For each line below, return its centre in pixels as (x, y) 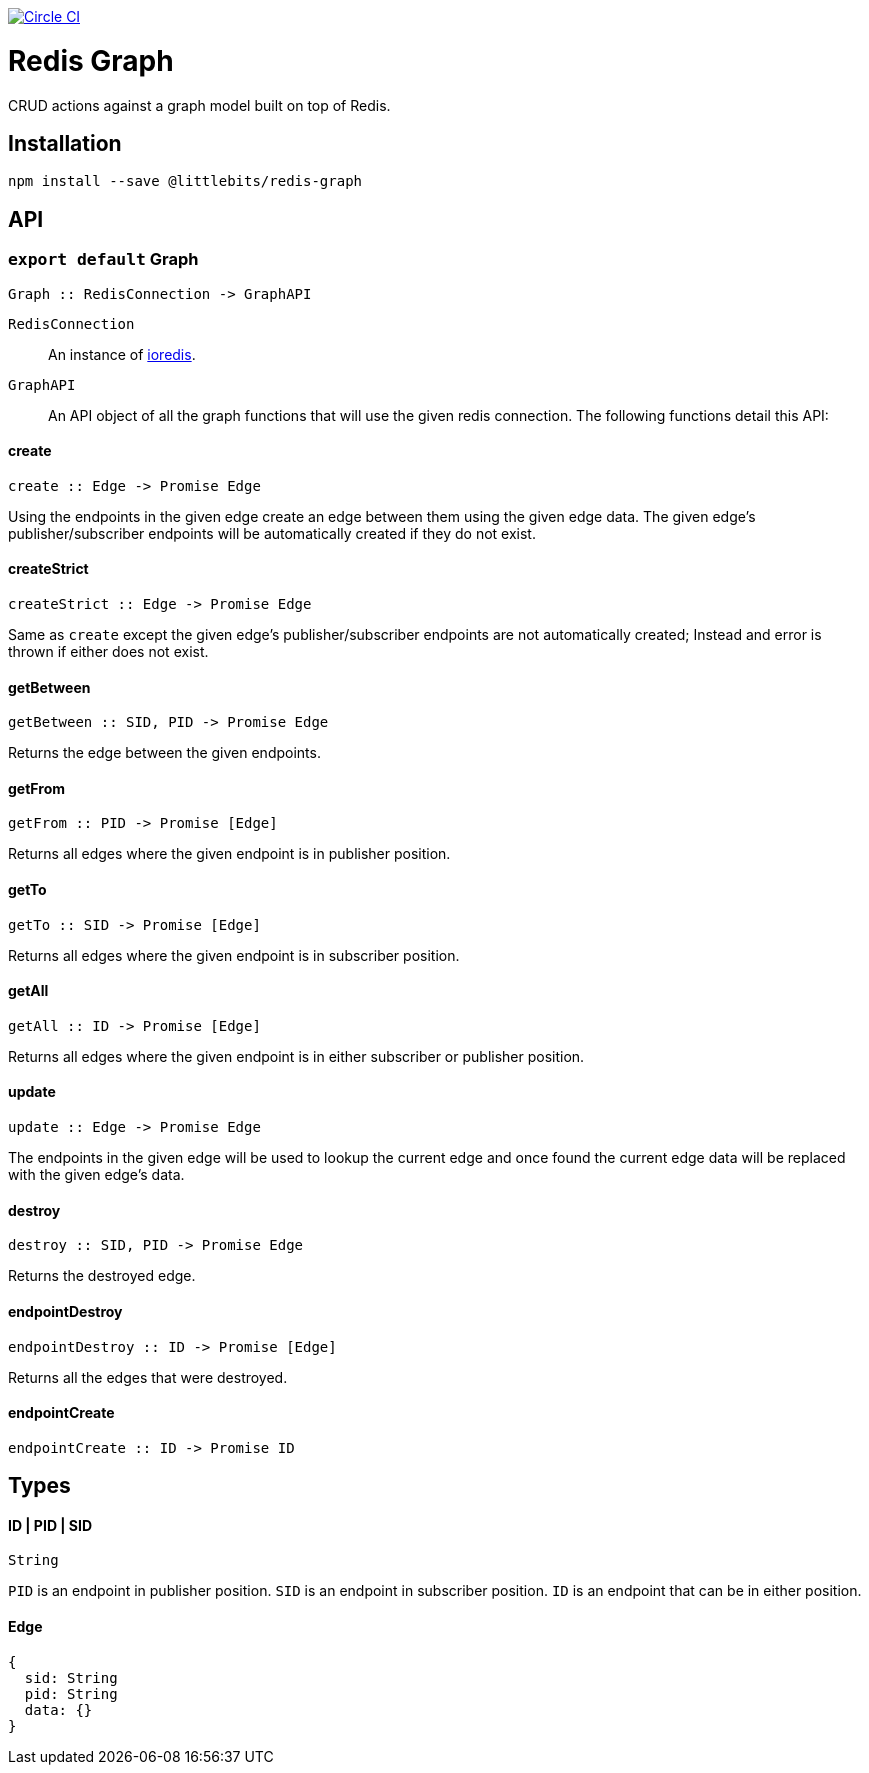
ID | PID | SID (50, 1525)
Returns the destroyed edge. (102, 1276)
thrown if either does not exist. (108, 651)
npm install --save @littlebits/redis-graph (185, 181)
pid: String (71, 1693)
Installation (65, 143)
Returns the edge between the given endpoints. (164, 753)
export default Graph (103, 259)
